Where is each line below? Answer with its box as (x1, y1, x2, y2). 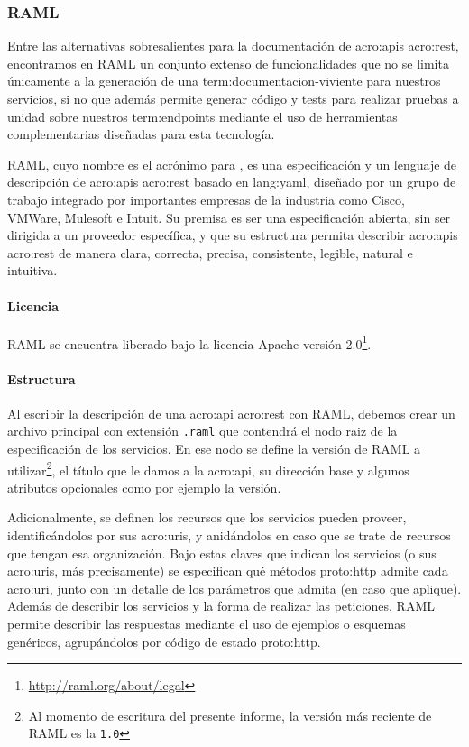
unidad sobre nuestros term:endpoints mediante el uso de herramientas (7, 106, 398, 125)
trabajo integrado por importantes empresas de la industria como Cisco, (7, 189, 405, 208)
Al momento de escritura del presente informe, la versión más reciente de (28, 705, 432, 724)
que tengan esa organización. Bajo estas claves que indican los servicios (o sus (7, 543, 437, 562)
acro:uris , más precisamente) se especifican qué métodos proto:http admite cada (7, 561, 448, 580)
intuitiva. (7, 261, 58, 280)
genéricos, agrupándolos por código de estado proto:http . (7, 632, 321, 650)
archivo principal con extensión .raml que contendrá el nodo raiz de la (7, 421, 398, 440)
